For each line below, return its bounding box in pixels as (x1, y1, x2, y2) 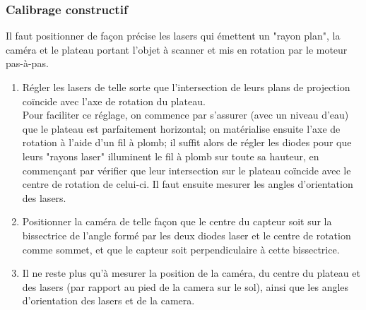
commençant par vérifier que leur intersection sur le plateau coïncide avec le (22, 162, 351, 177)
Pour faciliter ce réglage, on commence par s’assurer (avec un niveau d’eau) (22, 107, 349, 122)
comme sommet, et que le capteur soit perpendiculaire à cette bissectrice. (22, 242, 340, 256)
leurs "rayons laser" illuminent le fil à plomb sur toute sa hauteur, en (22, 148, 319, 163)
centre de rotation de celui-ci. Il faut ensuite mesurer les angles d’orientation (22, 177, 353, 191)
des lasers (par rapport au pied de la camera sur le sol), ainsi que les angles (22, 279, 349, 294)
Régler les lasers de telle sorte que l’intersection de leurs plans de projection (22, 80, 350, 94)
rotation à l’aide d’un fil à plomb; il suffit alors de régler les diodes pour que (22, 135, 352, 150)
